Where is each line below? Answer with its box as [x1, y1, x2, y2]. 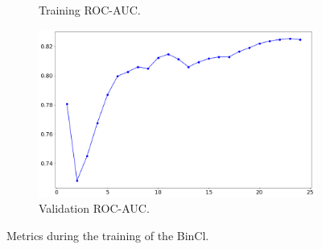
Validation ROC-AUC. [39, 200, 150, 217]
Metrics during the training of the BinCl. [6, 226, 209, 243]
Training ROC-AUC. [39, 2, 141, 18]
